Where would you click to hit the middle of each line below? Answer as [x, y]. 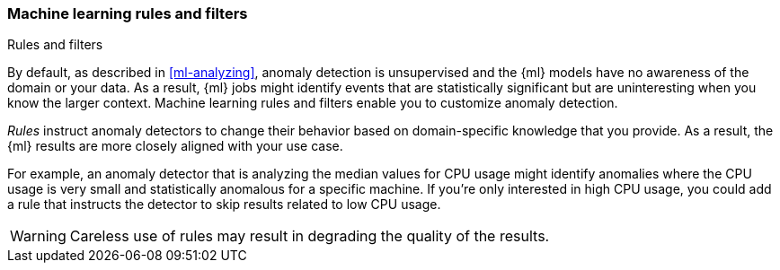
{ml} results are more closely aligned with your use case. [175, 146]
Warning [38, 236]
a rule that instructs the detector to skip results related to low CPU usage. [224, 205]
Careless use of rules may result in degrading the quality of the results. [310, 236]
